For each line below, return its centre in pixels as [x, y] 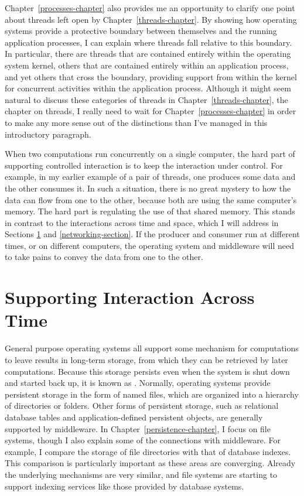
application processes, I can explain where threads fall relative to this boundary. [148, 42]
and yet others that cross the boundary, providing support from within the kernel [151, 76]
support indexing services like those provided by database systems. [124, 486]
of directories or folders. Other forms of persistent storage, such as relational [142, 406]
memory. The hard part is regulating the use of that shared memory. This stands [150, 211]
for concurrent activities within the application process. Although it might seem [148, 88]
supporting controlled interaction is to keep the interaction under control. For [144, 165]
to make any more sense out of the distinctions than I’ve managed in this [136, 122]
